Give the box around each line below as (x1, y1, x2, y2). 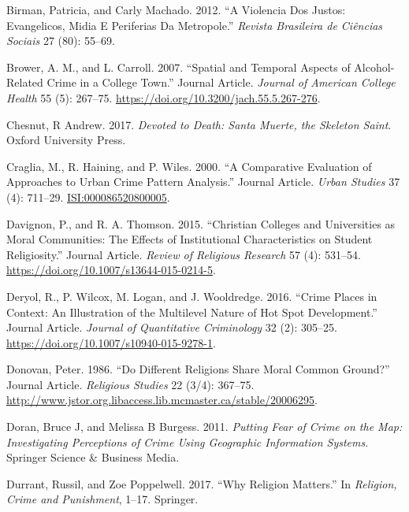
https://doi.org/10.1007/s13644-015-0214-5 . (6, 262, 216, 278)
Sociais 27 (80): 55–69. (6, 32, 115, 49)
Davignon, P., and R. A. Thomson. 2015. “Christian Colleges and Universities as (6, 215, 396, 232)
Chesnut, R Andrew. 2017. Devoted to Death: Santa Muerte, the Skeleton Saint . (6, 116, 392, 132)
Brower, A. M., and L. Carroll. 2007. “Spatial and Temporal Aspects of (6, 58, 351, 75)
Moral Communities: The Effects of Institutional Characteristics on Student (6, 231, 373, 247)
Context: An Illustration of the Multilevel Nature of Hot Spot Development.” (6, 303, 377, 320)
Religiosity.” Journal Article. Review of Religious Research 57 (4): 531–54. (6, 246, 361, 262)
